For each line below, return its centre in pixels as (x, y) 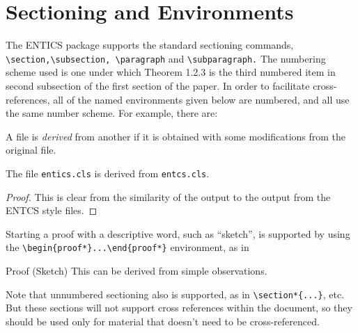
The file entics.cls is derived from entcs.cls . (108, 173)
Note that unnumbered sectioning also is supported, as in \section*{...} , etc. (175, 294)
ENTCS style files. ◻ (52, 210)
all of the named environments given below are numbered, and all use (201, 99)
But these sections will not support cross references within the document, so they (179, 308)
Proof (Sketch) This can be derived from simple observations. (137, 271)
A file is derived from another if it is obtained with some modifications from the (176, 136)
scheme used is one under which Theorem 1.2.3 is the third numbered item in (171, 72)
